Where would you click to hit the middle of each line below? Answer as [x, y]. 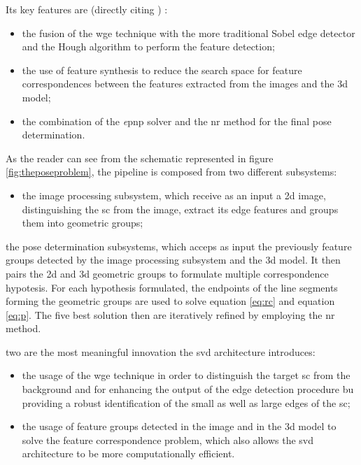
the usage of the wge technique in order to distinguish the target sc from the [186, 375]
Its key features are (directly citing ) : [87, 9]
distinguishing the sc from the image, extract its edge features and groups [180, 209]
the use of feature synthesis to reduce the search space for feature [162, 70]
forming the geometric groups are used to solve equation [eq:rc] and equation [170, 301]
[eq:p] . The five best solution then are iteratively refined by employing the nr [170, 314]
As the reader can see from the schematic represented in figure [140, 158]
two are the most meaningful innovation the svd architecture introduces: [161, 351]
